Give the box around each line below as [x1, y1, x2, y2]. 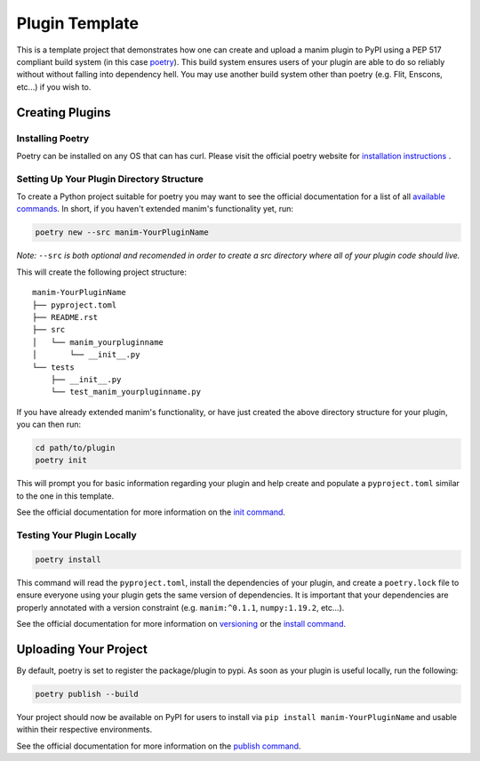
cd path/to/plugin [35, 443, 116, 453]
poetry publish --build [35, 689, 140, 699]
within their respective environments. [16, 725, 153, 735]
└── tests [32, 362, 75, 372]
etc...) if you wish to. [16, 81, 92, 92]
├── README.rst [32, 312, 99, 322]
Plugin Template [16, 13, 140, 33]
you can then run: [16, 419, 82, 430]
